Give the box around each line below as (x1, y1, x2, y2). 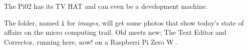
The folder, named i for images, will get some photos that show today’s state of (4, 17, 244, 27)
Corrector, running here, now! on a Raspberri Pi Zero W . (4, 36, 178, 47)
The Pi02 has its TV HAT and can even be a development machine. (4, 1, 208, 11)
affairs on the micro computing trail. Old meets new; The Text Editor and (4, 27, 227, 37)
